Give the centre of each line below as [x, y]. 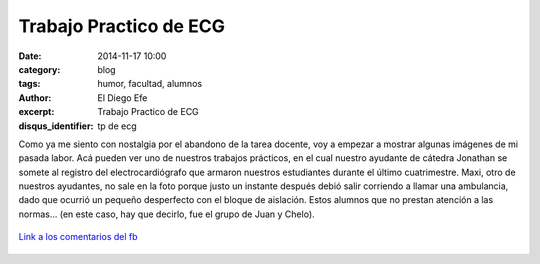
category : [39, 69]
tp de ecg [117, 126]
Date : [30, 56]
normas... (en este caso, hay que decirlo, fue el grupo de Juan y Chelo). [166, 214]
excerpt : [36, 112]
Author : [35, 97]
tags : [29, 84]
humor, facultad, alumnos [150, 84]
